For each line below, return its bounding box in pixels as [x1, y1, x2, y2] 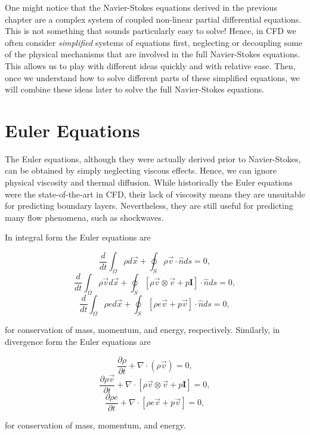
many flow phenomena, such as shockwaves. [5, 211, 164, 223]
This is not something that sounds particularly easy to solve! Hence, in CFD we [5, 24, 296, 37]
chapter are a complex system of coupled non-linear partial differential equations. [5, 13, 302, 25]
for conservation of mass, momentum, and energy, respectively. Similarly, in [5, 323, 280, 336]
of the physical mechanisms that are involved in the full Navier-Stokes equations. [5, 48, 300, 60]
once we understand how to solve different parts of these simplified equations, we [5, 71, 300, 84]
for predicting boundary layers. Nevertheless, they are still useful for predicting [5, 199, 293, 212]
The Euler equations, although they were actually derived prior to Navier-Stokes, [5, 152, 301, 165]
